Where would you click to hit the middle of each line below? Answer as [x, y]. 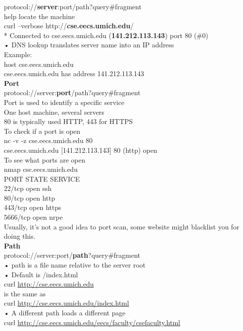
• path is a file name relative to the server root [75, 265]
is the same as [25, 293]
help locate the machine [39, 16]
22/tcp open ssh [28, 188]
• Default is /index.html [41, 274]
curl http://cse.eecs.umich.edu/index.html [66, 303]
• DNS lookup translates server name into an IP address [89, 45]
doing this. [20, 236]
